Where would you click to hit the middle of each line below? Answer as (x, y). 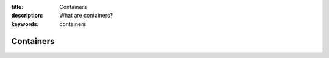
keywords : (25, 24)
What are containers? (86, 16)
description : (27, 16)
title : (17, 7)
